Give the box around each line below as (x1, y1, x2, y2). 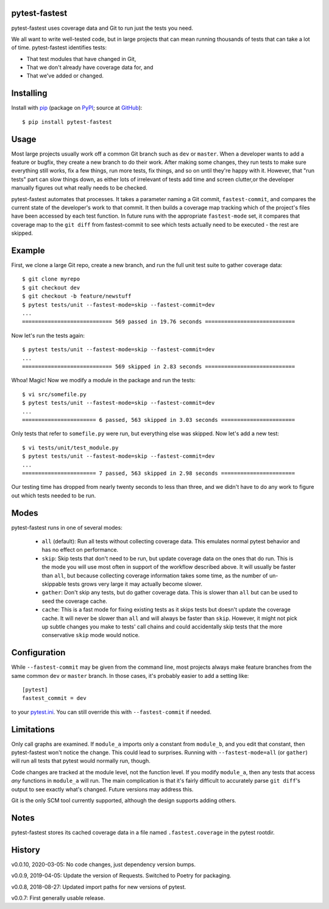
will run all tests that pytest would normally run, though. (11, 757, 150, 765)
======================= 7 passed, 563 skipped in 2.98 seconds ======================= (22, 469, 295, 477)
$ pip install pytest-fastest (22, 118, 113, 125)
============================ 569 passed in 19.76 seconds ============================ (22, 318, 295, 326)
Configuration (11, 647, 66, 658)
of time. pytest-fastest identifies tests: (11, 44, 107, 51)
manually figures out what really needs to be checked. (11, 184, 147, 191)
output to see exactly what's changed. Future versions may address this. (11, 785, 194, 793)
